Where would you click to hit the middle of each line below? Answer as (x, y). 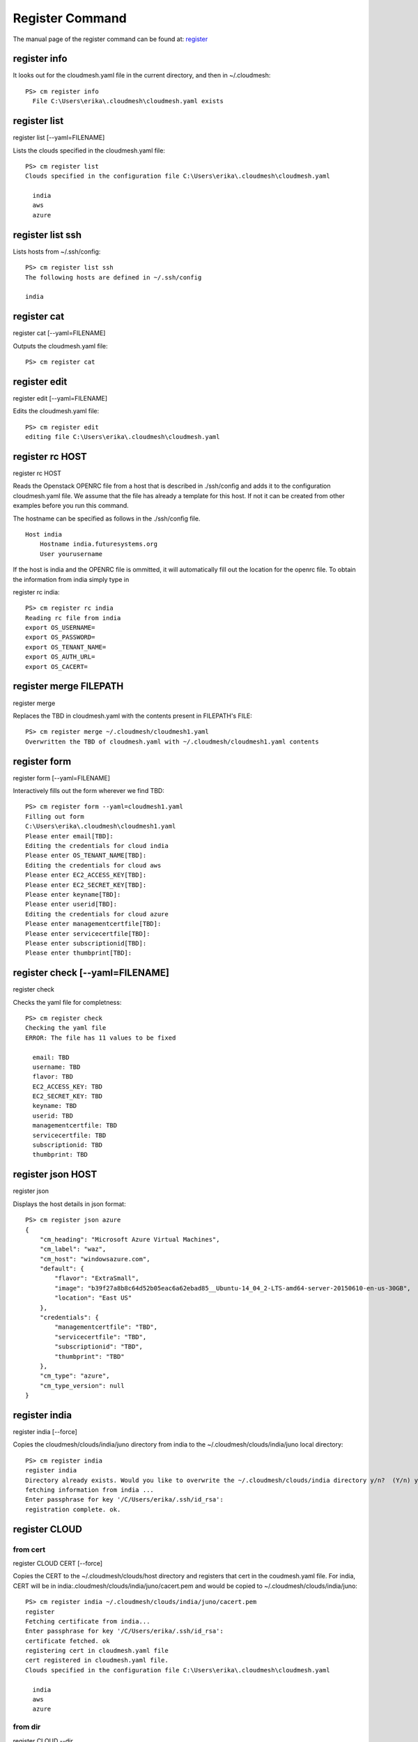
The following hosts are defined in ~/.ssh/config (114, 277)
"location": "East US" (93, 1298)
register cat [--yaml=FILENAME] (59, 333)
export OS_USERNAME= (60, 628)
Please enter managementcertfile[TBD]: (93, 924)
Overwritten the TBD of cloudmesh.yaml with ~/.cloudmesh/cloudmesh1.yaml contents (172, 741)
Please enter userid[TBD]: (71, 904)
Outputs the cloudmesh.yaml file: (60, 346)
